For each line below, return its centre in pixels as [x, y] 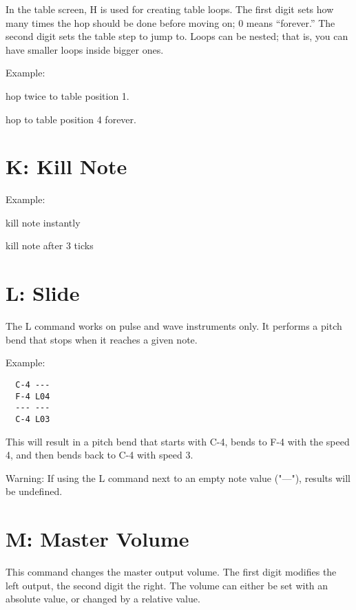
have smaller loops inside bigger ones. [85, 49]
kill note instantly [43, 222]
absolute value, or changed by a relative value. [103, 599]
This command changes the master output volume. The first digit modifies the [171, 572]
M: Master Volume [97, 539]
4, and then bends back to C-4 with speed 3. [100, 455]
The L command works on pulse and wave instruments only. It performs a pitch [174, 326]
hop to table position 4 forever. [71, 119]
